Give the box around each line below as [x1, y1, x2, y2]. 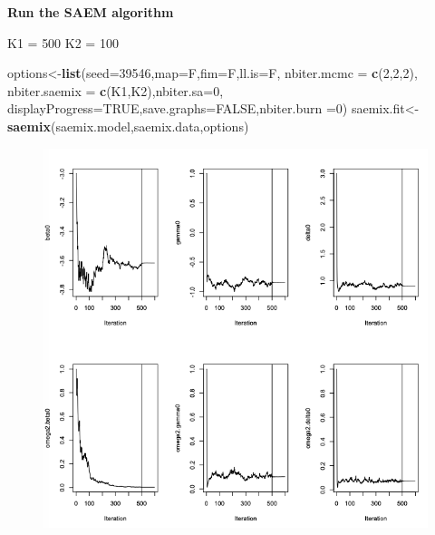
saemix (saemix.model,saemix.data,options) [7, 116, 249, 135]
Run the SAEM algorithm [7, 3, 174, 21]
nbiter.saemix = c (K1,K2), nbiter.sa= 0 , [7, 81, 224, 100]
